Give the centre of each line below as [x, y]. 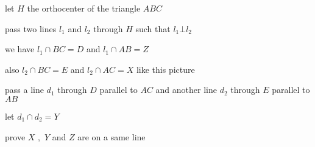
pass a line [24, 90]
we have [20, 49]
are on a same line [111, 136]
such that [153, 28]
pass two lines [31, 28]
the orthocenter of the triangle [84, 8]
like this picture [165, 69]
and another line [186, 90]
